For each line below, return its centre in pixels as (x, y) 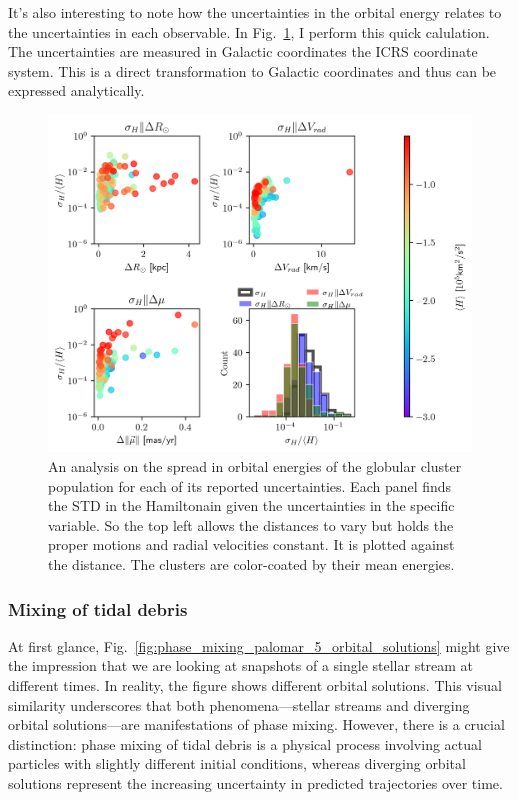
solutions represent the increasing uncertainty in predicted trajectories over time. (255, 782)
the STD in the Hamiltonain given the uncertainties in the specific (251, 505)
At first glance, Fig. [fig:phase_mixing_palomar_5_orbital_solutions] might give (259, 645)
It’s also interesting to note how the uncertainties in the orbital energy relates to (255, 12)
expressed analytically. (76, 90)
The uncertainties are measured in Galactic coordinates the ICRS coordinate (243, 51)
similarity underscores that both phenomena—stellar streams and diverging (239, 704)
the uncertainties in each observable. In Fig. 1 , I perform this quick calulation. (249, 31)
